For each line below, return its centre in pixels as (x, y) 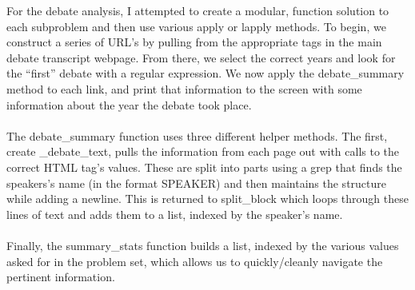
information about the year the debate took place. (129, 104)
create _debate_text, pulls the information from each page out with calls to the (203, 151)
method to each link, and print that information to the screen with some (184, 88)
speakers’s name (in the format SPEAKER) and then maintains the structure (197, 183)
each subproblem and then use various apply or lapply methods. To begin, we (196, 26)
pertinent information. (61, 277)
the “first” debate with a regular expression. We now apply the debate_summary (206, 73)
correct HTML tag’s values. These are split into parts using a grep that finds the (204, 167)
